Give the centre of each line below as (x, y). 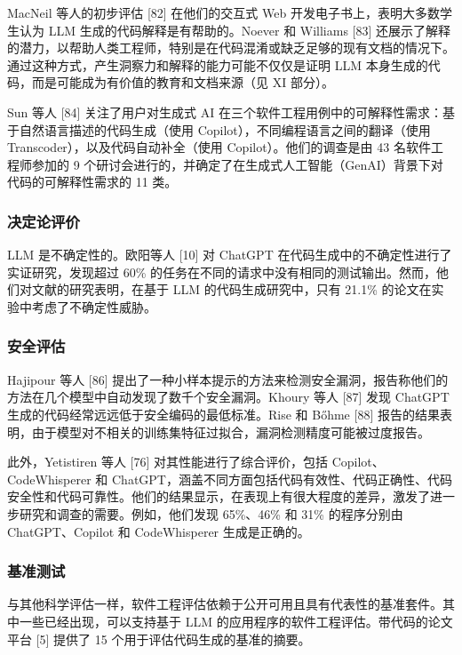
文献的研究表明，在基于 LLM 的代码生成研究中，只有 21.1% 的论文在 (231, 289)
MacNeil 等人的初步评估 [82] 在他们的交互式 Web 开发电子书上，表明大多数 (223, 12)
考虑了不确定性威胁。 (94, 306)
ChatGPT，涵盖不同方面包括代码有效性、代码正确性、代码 (282, 479)
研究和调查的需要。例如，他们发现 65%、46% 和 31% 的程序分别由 (211, 513)
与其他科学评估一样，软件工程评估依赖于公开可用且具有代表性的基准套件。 (225, 604)
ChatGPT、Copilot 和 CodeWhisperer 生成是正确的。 (159, 531)
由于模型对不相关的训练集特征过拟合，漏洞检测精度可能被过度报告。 (231, 431)
